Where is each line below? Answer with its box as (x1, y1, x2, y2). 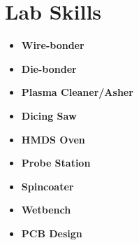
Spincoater (21, 178, 74, 193)
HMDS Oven (21, 132, 85, 146)
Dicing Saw (21, 108, 77, 122)
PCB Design (21, 225, 82, 240)
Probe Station (21, 155, 91, 170)
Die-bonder (21, 61, 77, 76)
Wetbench (21, 202, 71, 217)
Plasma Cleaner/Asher (21, 85, 133, 99)
